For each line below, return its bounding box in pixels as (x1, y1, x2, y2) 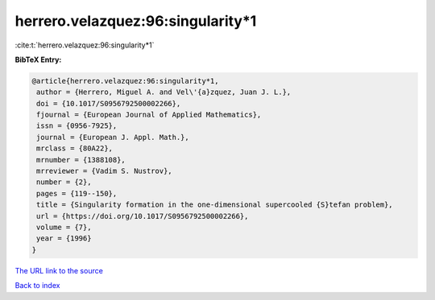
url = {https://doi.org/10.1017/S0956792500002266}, (36, 212, 249, 220)
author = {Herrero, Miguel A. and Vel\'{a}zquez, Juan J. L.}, (36, 88, 292, 97)
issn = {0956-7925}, (36, 121, 118, 130)
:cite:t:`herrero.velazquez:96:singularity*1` (14, 40, 155, 50)
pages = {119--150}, (36, 189, 118, 198)
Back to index (14, 281, 60, 290)
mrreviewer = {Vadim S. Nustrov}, (36, 166, 172, 176)
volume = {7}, (36, 223, 92, 232)
